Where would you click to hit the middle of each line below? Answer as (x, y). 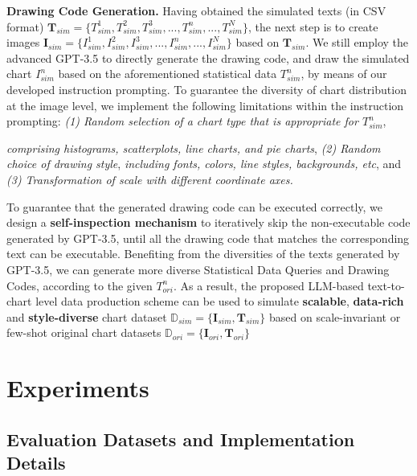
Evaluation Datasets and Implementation (181, 439)
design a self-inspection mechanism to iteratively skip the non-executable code (208, 222)
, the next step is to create (313, 26)
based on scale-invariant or (335, 316)
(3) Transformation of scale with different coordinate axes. (150, 179)
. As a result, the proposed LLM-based (268, 285)
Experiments (78, 388)
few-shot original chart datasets (84, 332)
